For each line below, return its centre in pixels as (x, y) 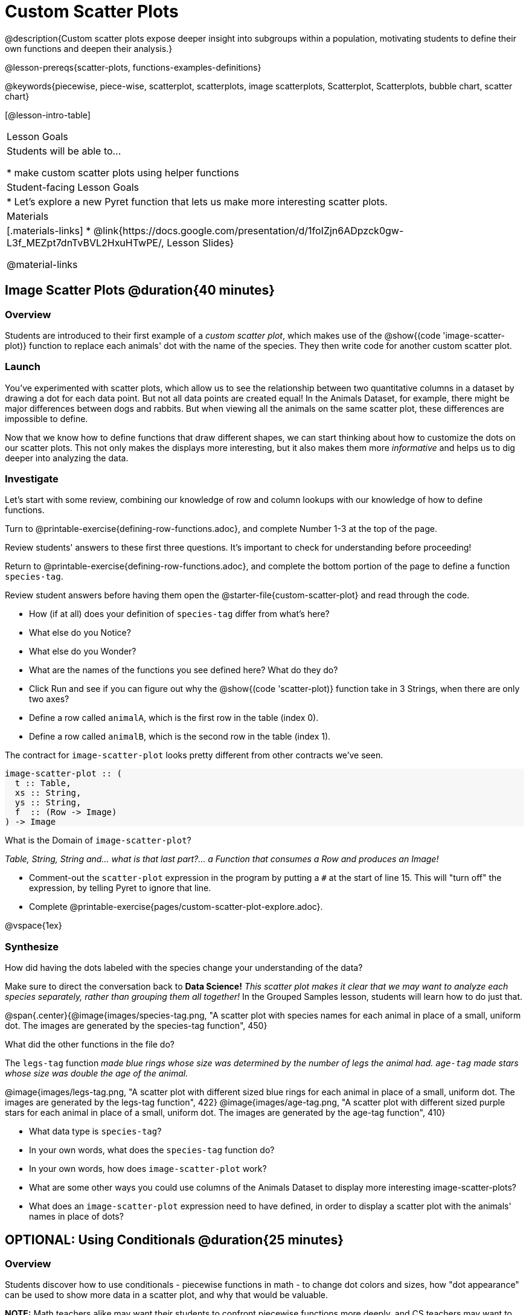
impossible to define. (46, 418)
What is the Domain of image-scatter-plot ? (98, 840)
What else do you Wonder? (83, 651)
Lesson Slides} (200, 242)
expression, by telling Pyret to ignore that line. (120, 888)
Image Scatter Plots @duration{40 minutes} (140, 290)
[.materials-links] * (49, 230)
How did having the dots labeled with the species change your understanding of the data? (184, 968)
